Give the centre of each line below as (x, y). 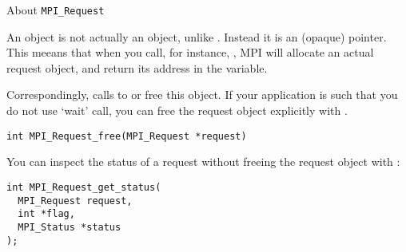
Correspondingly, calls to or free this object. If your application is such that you (202, 94)
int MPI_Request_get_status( (84, 187)
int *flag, (46, 214)
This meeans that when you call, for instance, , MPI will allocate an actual (190, 52)
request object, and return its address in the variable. (137, 67)
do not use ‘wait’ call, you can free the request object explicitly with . (177, 110)
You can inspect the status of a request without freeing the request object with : (203, 161)
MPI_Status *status (70, 227)
